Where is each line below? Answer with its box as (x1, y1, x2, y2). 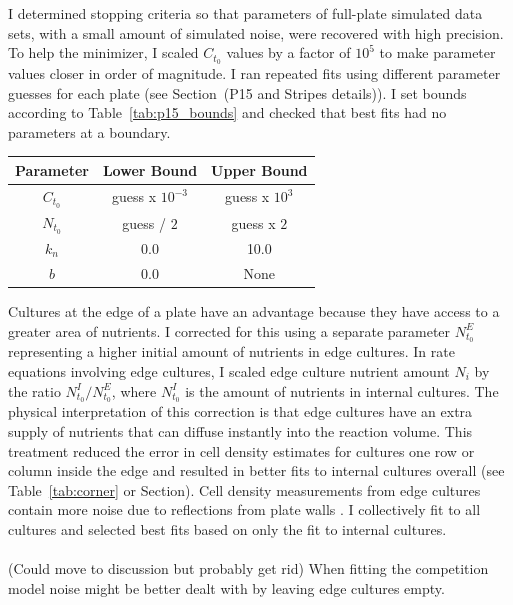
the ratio (8, 380, 61, 401)
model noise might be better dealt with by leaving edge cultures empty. (8, 577, 445, 598)
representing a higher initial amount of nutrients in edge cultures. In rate (8, 341, 455, 362)
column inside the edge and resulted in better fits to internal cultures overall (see (8, 460, 505, 481)
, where (111, 380, 157, 401)
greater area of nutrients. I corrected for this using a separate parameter (8, 320, 451, 341)
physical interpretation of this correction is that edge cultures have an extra (8, 401, 473, 422)
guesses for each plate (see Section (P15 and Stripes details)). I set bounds (8, 82, 467, 103)
